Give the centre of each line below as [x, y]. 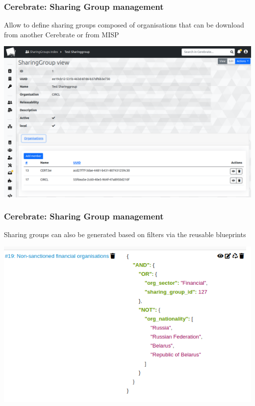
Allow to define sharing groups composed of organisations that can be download [124, 25]
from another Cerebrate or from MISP [62, 34]
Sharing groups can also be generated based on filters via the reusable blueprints [125, 234]
